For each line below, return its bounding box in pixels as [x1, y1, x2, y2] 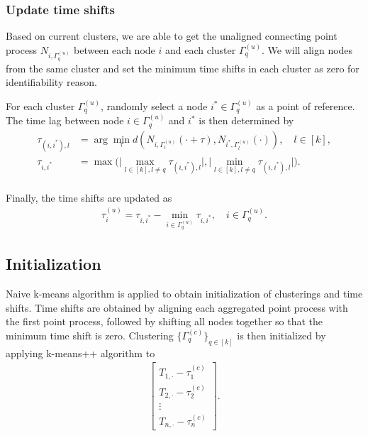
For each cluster [6, 98, 75, 113]
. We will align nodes [262, 42, 353, 57]
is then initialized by [237, 327, 326, 342]
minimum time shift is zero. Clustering [6, 327, 174, 342]
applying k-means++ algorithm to [6, 345, 155, 360]
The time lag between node [6, 113, 124, 128]
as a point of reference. [256, 98, 355, 113]
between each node [74, 42, 155, 57]
